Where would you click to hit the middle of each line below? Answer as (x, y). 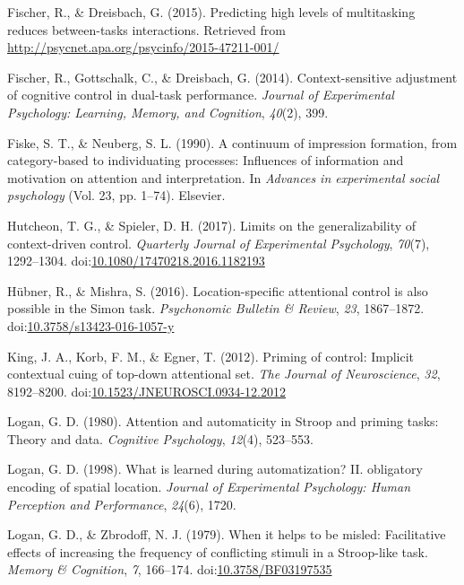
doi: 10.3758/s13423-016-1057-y (91, 325)
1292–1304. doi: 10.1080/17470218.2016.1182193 (136, 261)
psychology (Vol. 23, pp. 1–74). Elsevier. (116, 195)
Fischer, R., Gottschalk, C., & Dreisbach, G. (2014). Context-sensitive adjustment (232, 77)
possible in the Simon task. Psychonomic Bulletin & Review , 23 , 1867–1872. (216, 308)
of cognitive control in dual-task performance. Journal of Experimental (201, 95)
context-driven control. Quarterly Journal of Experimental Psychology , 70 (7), (219, 243)
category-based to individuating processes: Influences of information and (206, 160)
